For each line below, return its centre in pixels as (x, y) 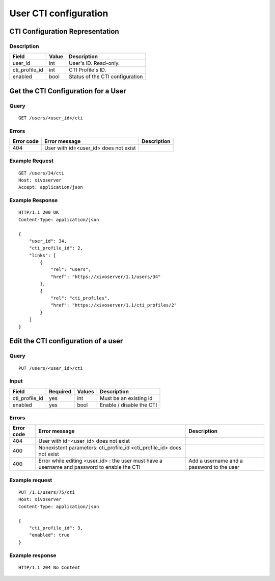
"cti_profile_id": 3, (56, 528)
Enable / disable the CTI (128, 405)
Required (60, 391)
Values (86, 391)
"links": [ (43, 255)
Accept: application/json (51, 187)
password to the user (214, 467)
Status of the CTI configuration (106, 77)
